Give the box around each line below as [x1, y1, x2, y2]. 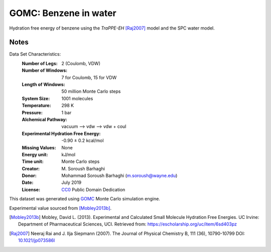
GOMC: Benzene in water [9, 8, 116, 19]
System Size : [22, 95, 50, 101]
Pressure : [22, 109, 43, 115]
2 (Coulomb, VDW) [61, 60, 100, 66]
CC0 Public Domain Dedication [61, 186, 125, 192]
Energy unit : [22, 151, 48, 157]
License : [22, 186, 40, 192]
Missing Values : [22, 144, 56, 150]
